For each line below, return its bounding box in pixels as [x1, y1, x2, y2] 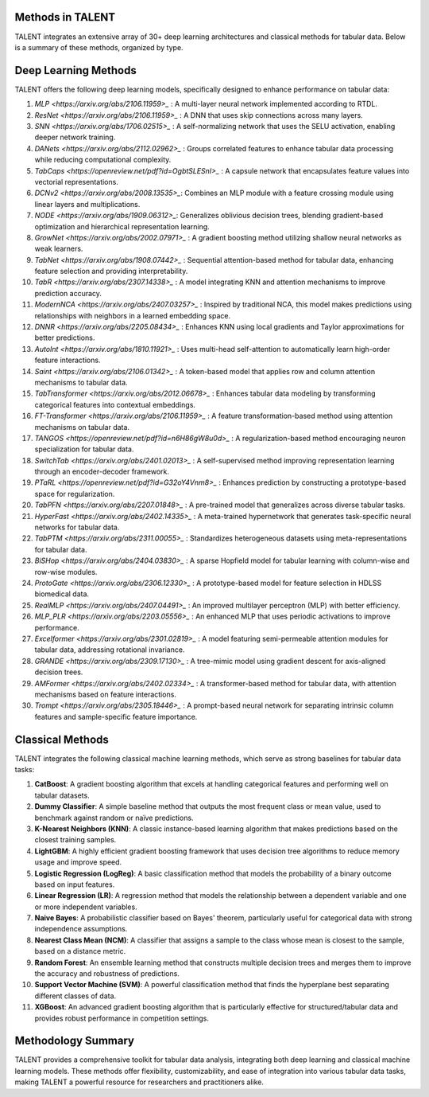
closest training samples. [34, 835, 117, 845]
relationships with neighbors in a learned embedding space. [34, 310, 230, 320]
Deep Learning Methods [14, 64, 137, 77]
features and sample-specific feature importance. [34, 712, 198, 721]
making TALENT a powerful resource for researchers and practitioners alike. [14, 1077, 265, 1087]
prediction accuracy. [34, 288, 102, 298]
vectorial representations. [34, 177, 118, 186]
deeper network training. [34, 132, 116, 142]
